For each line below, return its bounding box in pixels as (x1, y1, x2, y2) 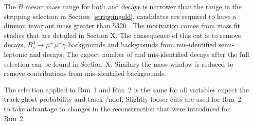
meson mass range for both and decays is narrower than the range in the (25, 1, 242, 11)
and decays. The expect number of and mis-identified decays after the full (29, 49, 249, 59)
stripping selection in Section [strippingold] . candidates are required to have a (4, 11, 236, 21)
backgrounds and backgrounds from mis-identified (68, 39, 217, 50)
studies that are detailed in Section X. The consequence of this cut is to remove (4, 30, 241, 40)
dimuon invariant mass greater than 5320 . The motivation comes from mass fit (4, 20, 240, 31)
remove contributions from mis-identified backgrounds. (4, 68, 166, 78)
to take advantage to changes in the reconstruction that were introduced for (4, 103, 230, 113)
